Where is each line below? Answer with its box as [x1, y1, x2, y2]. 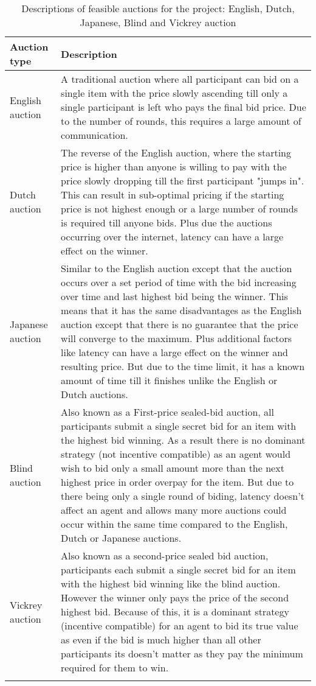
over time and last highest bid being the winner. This [61, 289, 288, 303]
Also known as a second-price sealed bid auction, [61, 548, 269, 562]
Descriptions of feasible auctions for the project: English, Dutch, [21, 1, 295, 15]
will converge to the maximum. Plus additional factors [61, 331, 292, 345]
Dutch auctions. [61, 387, 128, 401]
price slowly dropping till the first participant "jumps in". [61, 173, 304, 187]
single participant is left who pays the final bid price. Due [61, 100, 306, 114]
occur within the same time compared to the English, [61, 517, 288, 531]
